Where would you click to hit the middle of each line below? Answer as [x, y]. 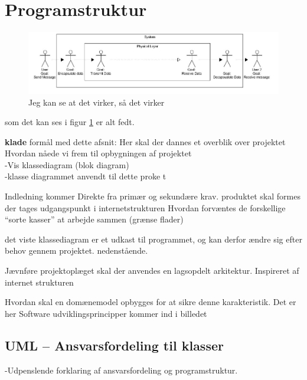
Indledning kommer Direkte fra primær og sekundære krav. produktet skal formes [153, 196]
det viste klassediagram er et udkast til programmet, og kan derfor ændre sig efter [153, 239]
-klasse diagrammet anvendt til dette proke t [86, 176]
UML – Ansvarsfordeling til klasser [114, 345]
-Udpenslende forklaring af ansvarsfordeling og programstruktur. [121, 370]
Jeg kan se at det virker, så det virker [97, 102]
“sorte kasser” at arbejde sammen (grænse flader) [94, 219]
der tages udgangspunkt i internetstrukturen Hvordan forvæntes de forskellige [145, 207]
